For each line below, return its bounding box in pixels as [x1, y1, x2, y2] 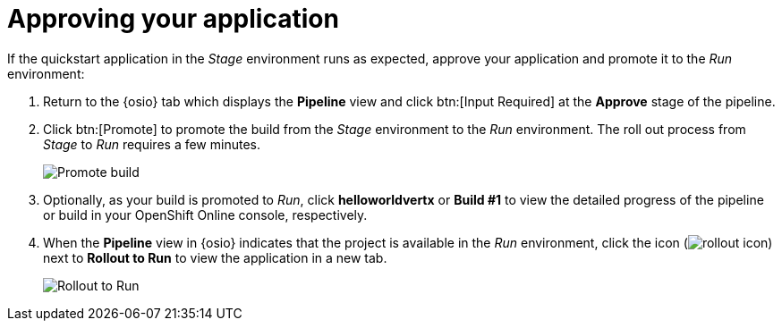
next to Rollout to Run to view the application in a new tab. [43, 249, 387, 265]
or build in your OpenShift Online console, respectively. [43, 206, 368, 223]
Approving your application [7, 4, 339, 34]
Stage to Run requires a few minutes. [43, 136, 260, 152]
